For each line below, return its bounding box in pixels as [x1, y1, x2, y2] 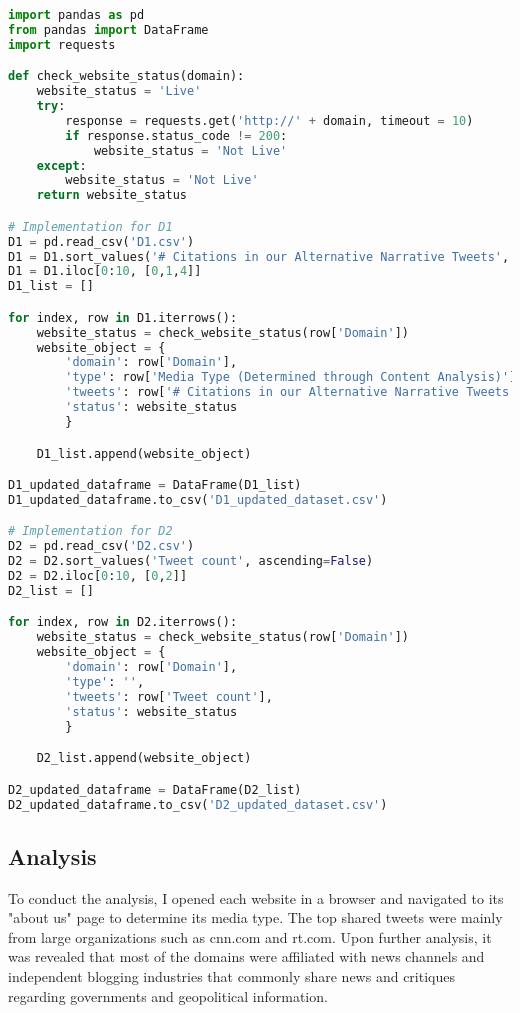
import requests [8, 37, 116, 52]
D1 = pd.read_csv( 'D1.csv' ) [8, 234, 195, 249]
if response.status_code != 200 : [65, 128, 288, 143]
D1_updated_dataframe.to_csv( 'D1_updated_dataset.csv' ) [8, 492, 388, 507]
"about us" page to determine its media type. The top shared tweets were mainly [8, 907, 503, 928]
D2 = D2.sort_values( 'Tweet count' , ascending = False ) [8, 554, 374, 569]
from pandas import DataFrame [8, 22, 209, 37]
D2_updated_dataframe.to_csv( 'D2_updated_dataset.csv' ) [8, 797, 388, 812]
